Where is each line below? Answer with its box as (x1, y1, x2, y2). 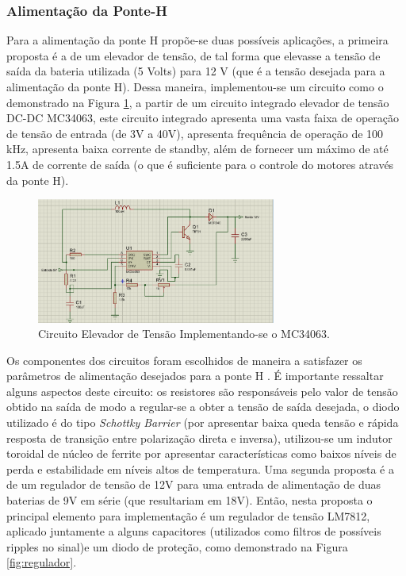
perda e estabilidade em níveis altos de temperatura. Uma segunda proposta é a (6, 460, 394, 477)
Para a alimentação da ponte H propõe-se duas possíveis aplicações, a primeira (6, 32, 389, 48)
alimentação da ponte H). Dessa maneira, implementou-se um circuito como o (6, 79, 384, 94)
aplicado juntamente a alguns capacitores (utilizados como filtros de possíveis (6, 523, 381, 540)
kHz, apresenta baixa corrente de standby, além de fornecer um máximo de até (6, 140, 389, 157)
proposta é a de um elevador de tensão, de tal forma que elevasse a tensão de (6, 47, 381, 63)
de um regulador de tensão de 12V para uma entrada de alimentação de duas (6, 476, 381, 493)
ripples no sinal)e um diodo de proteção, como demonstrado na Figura (6, 538, 348, 555)
